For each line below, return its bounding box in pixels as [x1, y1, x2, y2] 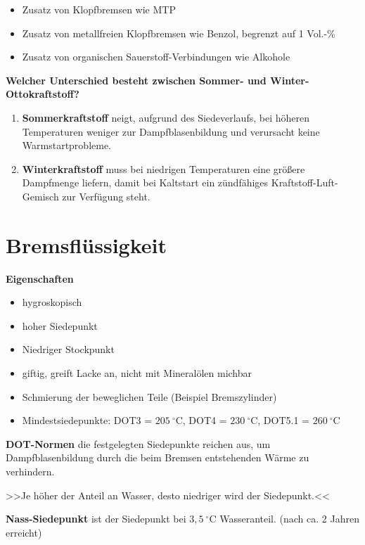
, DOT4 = [182, 413, 227, 428]
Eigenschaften [6, 271, 74, 286]
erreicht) [6, 525, 42, 539]
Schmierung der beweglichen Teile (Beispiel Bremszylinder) [22, 389, 277, 404]
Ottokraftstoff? [6, 86, 79, 101]
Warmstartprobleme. [22, 138, 112, 153]
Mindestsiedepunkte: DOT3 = [22, 413, 153, 428]
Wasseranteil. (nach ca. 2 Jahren [219, 511, 359, 526]
